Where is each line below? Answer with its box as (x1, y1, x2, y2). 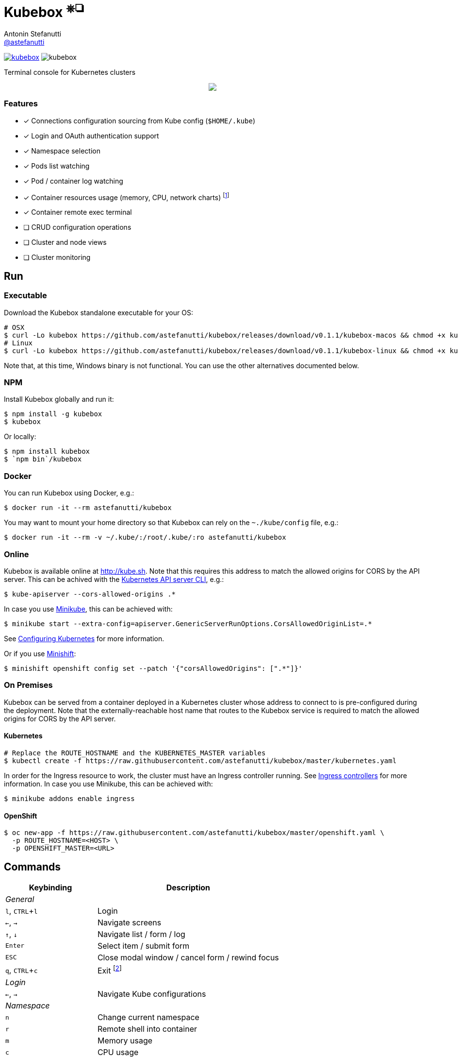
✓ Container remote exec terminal (23, 208, 132, 217)
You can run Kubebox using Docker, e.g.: (4, 489, 134, 497)
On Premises (4, 680, 53, 690)
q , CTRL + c (5, 965, 38, 975)
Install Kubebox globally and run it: (4, 395, 114, 404)
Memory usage (97, 1036, 153, 1046)
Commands (4, 860, 61, 873)
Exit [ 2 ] (97, 964, 122, 976)
